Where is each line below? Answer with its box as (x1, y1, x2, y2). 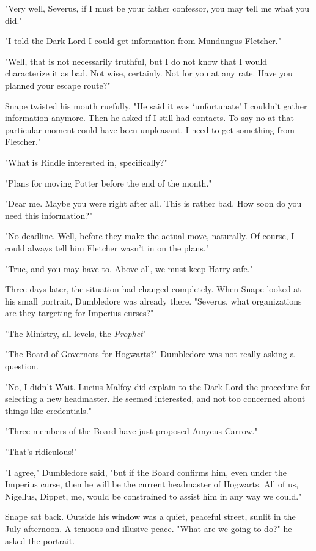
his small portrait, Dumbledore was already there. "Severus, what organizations (5, 294, 302, 307)
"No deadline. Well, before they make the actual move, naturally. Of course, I (5, 229, 295, 242)
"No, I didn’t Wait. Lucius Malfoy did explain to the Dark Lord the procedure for (5, 380, 311, 393)
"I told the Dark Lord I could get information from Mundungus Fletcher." (5, 34, 281, 47)
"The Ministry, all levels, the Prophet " (5, 327, 146, 339)
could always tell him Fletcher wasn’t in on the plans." (5, 241, 209, 254)
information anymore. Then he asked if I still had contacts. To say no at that (5, 111, 294, 124)
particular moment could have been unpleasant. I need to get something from (5, 123, 295, 136)
